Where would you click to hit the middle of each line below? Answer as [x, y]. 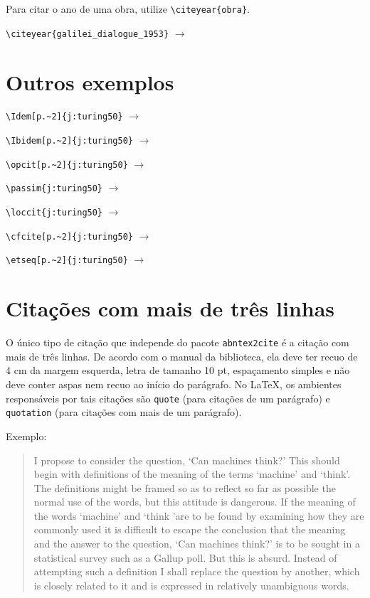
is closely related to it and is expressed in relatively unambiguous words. [191, 585]
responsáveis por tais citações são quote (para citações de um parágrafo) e [168, 398]
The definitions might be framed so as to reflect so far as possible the [185, 487]
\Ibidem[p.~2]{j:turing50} [69, 141]
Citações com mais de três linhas [170, 308]
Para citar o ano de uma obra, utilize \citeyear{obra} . [128, 9]
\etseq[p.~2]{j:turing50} [67, 261]
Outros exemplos [90, 81]
